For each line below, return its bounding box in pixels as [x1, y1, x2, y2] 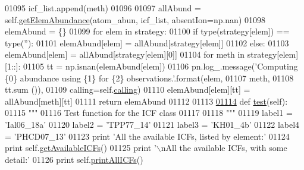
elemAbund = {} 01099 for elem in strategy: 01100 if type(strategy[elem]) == [5, 25, 290, 37]
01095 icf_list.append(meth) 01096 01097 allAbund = [5, 2, 201, 14]
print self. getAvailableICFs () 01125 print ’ [5, 141, 156, 154]
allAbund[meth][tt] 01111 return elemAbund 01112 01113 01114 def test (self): [5, 95, 288, 107]
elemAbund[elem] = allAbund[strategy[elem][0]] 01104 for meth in [5, 48, 245, 61]
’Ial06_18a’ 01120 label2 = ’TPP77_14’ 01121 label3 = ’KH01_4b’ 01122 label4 [5, 118, 300, 130]
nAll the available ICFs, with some [161, 141, 287, 154]
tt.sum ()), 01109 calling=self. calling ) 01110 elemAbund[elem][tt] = [5, 83, 250, 96]
